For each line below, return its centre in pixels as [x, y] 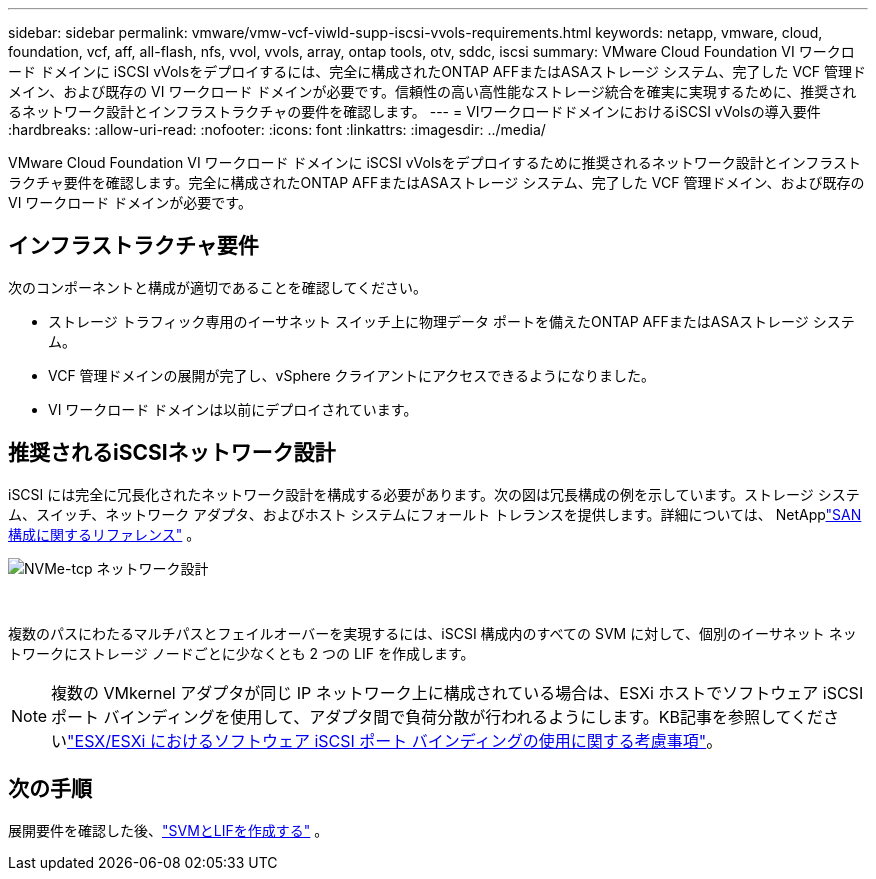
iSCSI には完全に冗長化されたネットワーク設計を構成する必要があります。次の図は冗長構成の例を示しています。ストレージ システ [434, 494]
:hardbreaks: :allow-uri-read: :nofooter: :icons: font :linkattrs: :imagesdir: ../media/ [277, 129]
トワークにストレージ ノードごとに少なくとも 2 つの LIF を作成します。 [241, 653]
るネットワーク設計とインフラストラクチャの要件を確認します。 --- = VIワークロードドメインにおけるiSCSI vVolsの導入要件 [414, 111]
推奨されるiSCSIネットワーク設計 [172, 453]
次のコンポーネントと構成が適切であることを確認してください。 [218, 287]
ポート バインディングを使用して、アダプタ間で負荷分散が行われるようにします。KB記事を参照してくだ [437, 716]
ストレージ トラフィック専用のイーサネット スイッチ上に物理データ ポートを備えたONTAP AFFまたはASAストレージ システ [451, 321]
